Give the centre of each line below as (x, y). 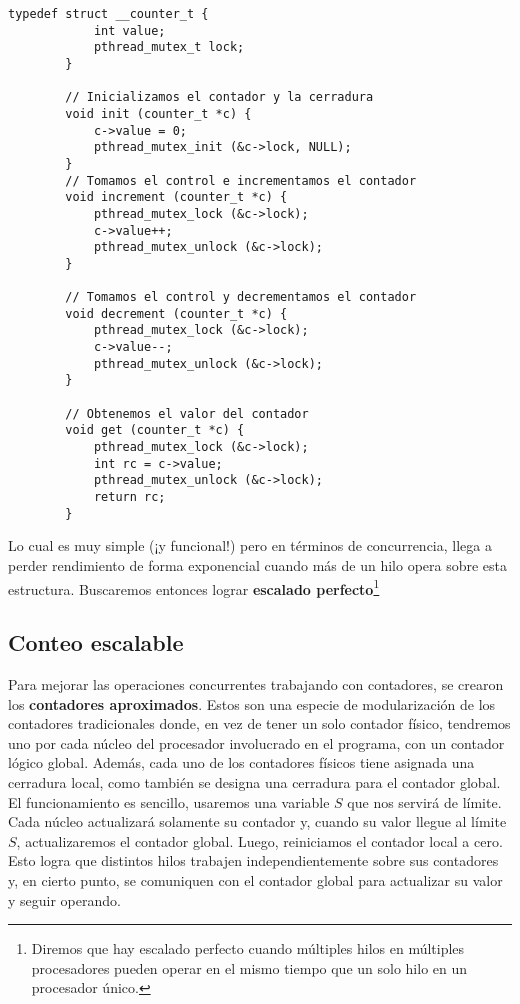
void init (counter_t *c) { (158, 113)
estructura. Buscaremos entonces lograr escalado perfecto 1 (194, 587)
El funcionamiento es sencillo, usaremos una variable (169, 801)
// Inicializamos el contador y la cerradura (219, 97)
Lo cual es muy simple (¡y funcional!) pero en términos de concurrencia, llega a (250, 545)
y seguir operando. (64, 899)
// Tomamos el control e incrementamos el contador (241, 180)
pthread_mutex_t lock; (169, 47)
